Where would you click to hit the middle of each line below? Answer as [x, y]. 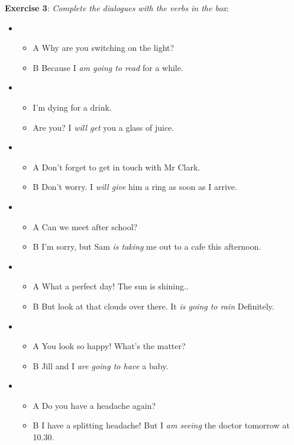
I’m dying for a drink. [72, 107]
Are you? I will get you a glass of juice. [104, 127]
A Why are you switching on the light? [104, 48]
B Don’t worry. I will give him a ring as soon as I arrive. [135, 187]
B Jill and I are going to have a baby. [101, 365]
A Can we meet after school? [85, 226]
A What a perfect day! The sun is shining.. [111, 286]
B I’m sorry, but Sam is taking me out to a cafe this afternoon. [147, 246]
